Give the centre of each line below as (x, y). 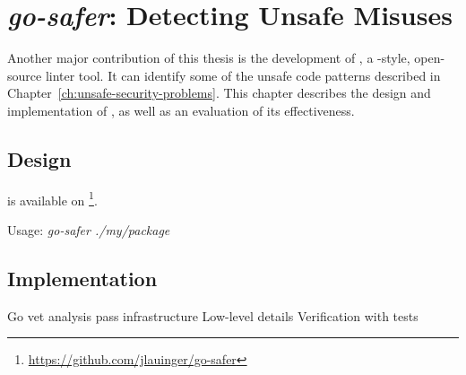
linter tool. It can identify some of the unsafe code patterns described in (243, 75)
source (25, 75)
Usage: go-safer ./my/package (89, 229)
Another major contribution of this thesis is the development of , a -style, (209, 58)
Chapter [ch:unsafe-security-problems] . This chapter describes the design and (219, 93)
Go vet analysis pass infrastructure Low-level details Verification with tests (213, 315)
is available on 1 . (52, 198)
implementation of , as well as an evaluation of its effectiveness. (181, 110)
